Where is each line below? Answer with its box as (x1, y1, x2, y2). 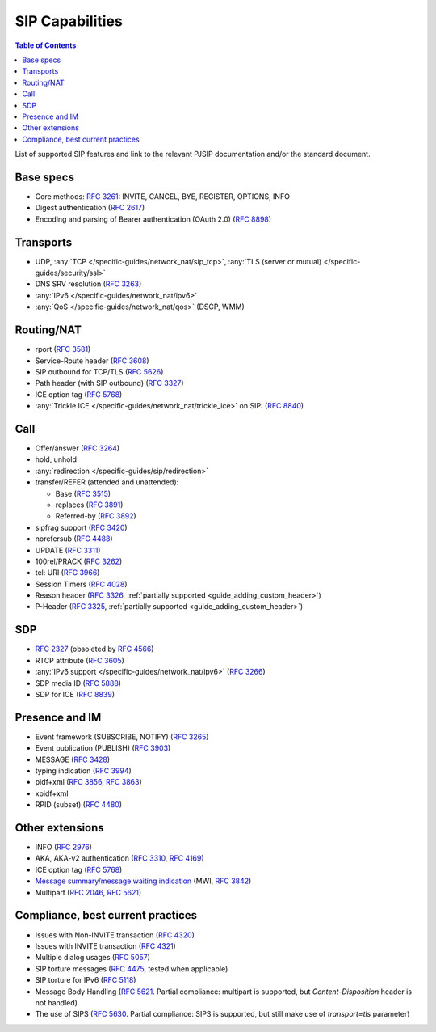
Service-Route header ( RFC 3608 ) (35, 356, 149, 366)
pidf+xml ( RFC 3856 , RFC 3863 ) (35, 777, 143, 787)
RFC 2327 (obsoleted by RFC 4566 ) (35, 644, 154, 654)
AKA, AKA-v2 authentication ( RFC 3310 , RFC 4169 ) (35, 853, 205, 863)
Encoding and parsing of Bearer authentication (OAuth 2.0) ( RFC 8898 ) (35, 214, 272, 224)
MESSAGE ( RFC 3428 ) (35, 755, 111, 764)
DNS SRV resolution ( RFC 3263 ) (35, 279, 142, 289)
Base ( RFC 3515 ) (55, 489, 111, 498)
